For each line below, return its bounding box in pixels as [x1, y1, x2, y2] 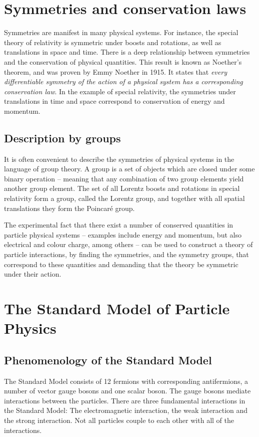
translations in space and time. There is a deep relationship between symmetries [4, 47, 250, 57]
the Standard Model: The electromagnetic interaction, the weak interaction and [4, 405, 248, 415]
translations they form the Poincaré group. [4, 202, 135, 213]
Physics [4, 318, 56, 338]
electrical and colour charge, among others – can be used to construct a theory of [4, 239, 253, 250]
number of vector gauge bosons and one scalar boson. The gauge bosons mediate [4, 385, 251, 396]
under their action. [4, 269, 61, 279]
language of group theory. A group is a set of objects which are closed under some [4, 163, 255, 174]
